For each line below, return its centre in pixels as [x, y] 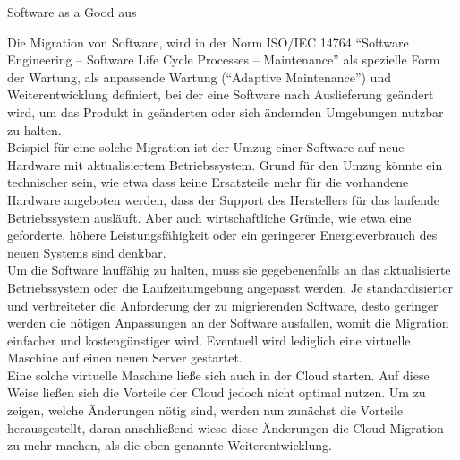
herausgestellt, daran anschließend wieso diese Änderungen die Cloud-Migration [226, 427]
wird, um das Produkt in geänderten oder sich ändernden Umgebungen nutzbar [226, 111]
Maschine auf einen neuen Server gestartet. [125, 358]
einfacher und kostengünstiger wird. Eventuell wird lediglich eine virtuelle [209, 340]
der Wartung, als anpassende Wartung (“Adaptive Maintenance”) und [199, 77]
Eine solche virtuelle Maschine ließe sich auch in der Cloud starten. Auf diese [218, 375]
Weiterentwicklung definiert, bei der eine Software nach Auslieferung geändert [221, 94]
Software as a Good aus [72, 12]
